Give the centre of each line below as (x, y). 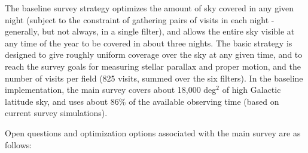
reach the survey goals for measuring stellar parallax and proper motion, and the (153, 66)
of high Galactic (251, 90)
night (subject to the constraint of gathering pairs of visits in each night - (140, 19)
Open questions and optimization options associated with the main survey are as (153, 132)
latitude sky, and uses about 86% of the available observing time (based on (142, 101)
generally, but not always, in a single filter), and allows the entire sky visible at (150, 31)
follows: (19, 144)
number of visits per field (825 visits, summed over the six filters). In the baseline (154, 78)
